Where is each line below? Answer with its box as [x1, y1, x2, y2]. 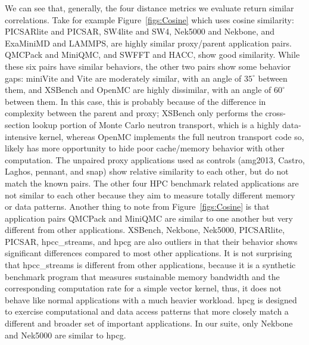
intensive [5, 130, 37, 142]
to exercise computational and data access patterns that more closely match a [5, 305, 289, 318]
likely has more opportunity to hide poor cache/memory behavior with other [5, 142, 285, 154]
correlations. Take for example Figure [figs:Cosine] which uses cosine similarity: [5, 13, 294, 26]
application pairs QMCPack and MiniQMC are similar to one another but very [5, 212, 293, 224]
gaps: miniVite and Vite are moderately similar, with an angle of [5, 72, 242, 84]
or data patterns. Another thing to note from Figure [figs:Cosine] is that [5, 200, 270, 213]
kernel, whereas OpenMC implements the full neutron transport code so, [39, 130, 304, 142]
